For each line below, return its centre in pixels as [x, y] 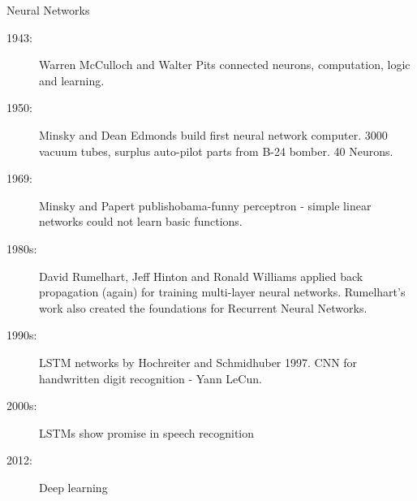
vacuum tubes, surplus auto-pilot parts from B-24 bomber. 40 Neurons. [216, 151]
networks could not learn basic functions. [141, 221]
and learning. [72, 80]
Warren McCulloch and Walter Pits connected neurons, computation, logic [225, 65]
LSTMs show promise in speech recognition [147, 432]
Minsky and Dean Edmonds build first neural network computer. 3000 [213, 134]
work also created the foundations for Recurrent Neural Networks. [203, 307]
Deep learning [73, 487]
